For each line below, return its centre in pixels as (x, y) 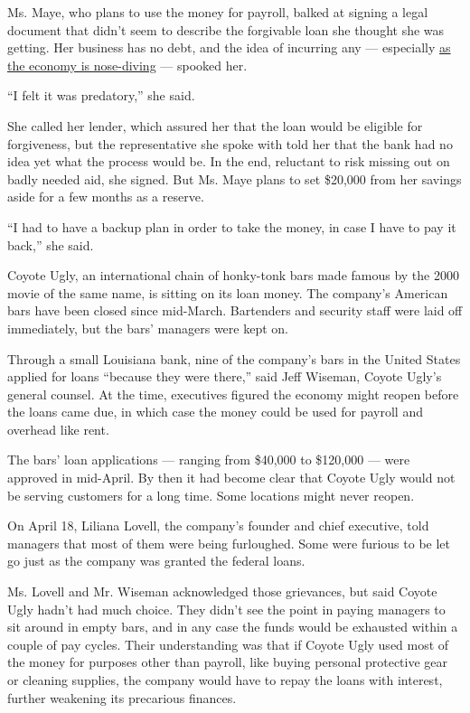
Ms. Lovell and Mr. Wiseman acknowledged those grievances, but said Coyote (222, 591)
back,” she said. (51, 244)
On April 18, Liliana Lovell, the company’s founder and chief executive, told (218, 525)
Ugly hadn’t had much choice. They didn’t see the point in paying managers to (226, 609)
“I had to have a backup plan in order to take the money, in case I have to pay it (232, 226)
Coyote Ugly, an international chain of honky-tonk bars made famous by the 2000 (233, 275)
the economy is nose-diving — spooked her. (127, 65)
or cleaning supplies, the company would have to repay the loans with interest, (225, 680)
